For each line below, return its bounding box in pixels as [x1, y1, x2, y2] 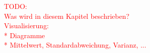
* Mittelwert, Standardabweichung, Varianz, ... [4, 40, 147, 50]
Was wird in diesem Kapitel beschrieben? [4, 10, 130, 21]
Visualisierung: [4, 20, 49, 31]
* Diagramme [4, 30, 45, 40]
